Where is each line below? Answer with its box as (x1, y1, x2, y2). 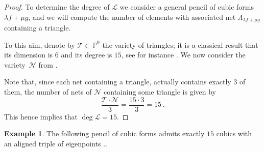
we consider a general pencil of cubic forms (119, 2, 254, 12)
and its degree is (61, 49, 112, 60)
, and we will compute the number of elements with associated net (28, 11, 236, 22)
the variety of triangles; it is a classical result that (102, 39, 258, 50)
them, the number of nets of (4, 86, 92, 97)
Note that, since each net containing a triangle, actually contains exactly (4, 76, 231, 87)
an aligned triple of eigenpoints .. (4, 138, 107, 148)
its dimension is (4, 49, 53, 60)
